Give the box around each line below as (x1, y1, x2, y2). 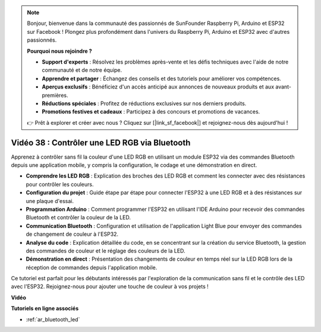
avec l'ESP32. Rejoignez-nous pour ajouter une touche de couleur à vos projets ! (11, 283, 209, 290)
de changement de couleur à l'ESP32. (26, 230, 119, 238)
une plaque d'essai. (26, 197, 74, 204)
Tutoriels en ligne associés (11, 305, 79, 312)
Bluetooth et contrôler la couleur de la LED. (26, 214, 131, 221)
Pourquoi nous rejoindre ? (27, 48, 92, 55)
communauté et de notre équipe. (42, 67, 122, 74)
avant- (275, 83, 291, 90)
